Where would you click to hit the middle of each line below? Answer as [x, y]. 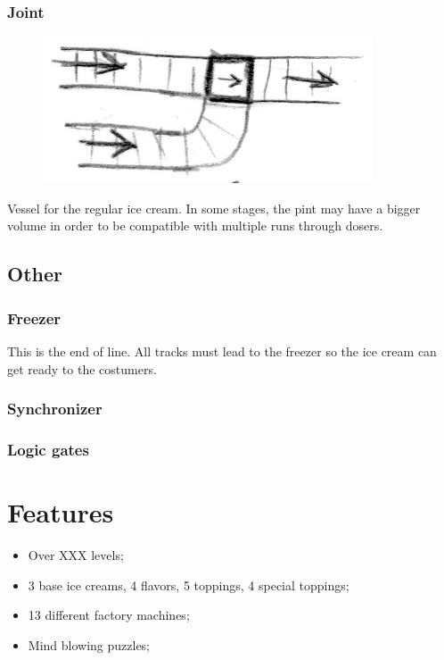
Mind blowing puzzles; [89, 644]
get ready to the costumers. [82, 368]
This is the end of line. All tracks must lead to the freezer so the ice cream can [222, 351]
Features [61, 512]
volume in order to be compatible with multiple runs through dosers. [195, 226]
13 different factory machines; [109, 615]
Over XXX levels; [76, 555]
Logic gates [48, 449]
